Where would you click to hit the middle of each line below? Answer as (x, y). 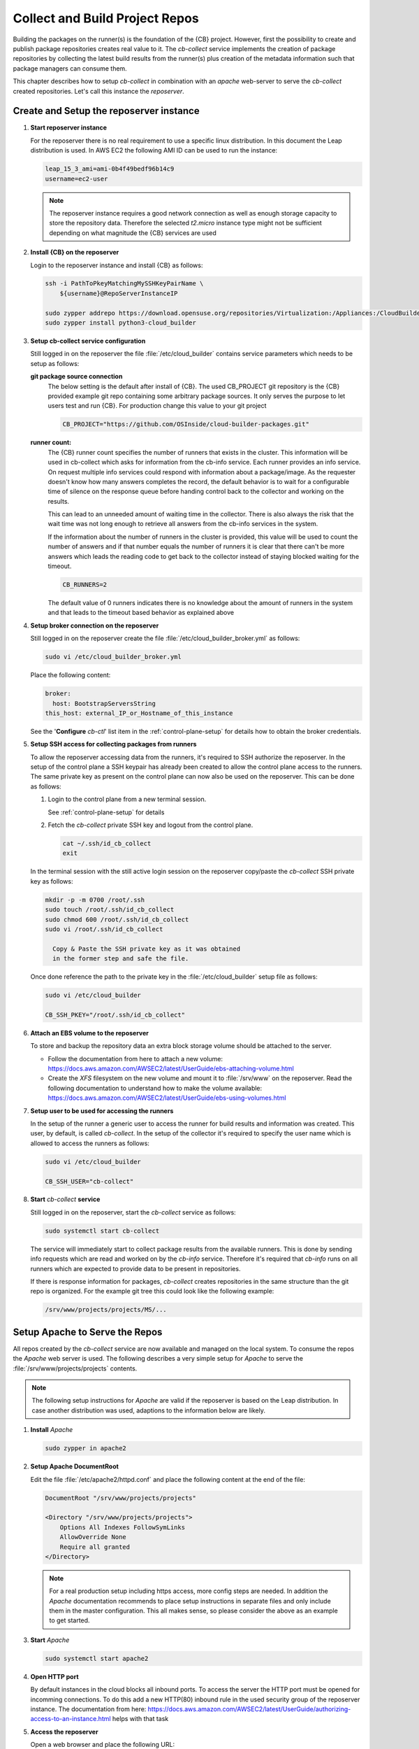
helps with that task (140, 1719)
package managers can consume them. (70, 68)
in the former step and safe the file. (121, 959)
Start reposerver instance (69, 128)
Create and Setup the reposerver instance (106, 111)
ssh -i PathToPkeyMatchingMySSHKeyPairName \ (124, 284)
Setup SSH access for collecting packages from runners (113, 744)
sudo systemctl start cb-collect (102, 1231)
